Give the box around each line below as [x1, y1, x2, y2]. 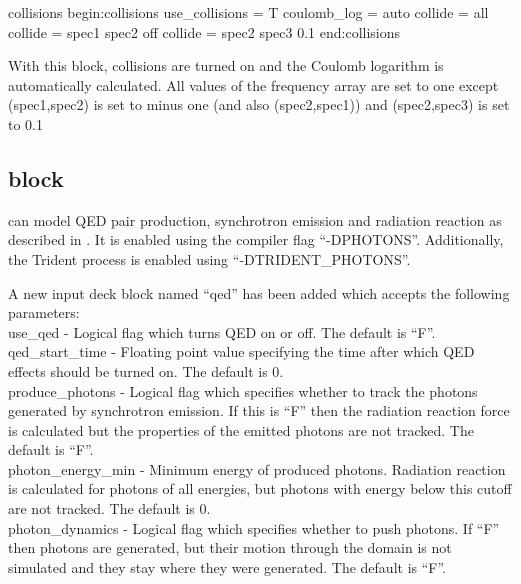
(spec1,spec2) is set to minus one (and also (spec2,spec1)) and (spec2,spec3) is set [8, 94, 510, 115]
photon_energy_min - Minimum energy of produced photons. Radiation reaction [8, 458, 506, 479]
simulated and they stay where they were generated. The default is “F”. [8, 556, 447, 577]
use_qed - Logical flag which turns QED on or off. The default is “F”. [8, 321, 436, 342]
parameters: [8, 302, 80, 323]
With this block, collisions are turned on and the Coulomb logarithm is [8, 55, 444, 76]
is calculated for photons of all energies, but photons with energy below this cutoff [8, 478, 512, 499]
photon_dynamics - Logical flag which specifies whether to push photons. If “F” [8, 517, 500, 538]
